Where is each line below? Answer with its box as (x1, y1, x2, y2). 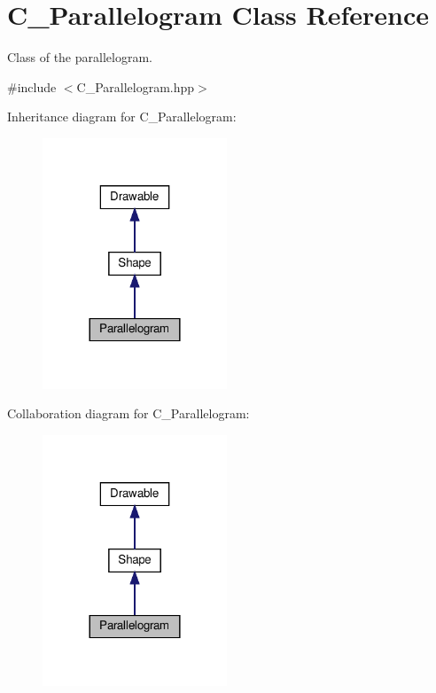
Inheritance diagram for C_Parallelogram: (7, 107, 237, 126)
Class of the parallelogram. (7, 48, 152, 66)
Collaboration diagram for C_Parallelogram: (7, 404, 250, 423)
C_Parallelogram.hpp (76, 77, 195, 96)
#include (7, 77, 57, 96)
